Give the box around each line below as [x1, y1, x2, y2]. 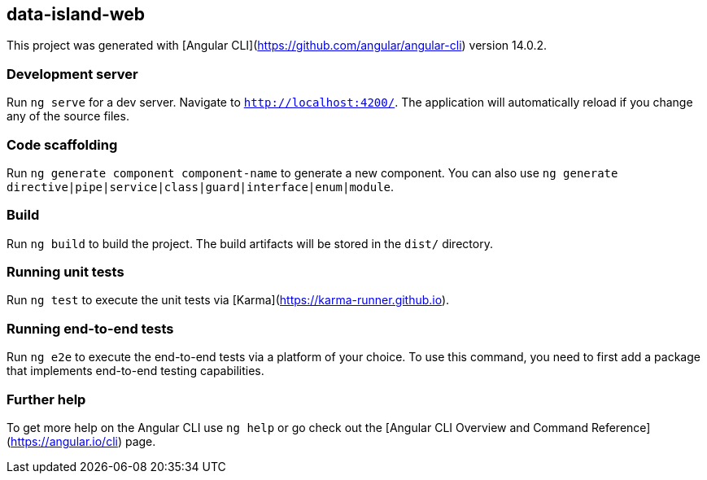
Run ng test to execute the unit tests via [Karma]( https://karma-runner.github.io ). [7, 293, 450, 308]
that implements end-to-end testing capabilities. [7, 364, 264, 378]
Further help [7, 391, 86, 408]
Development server [7, 65, 138, 82]
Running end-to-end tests [7, 320, 174, 337]
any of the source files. [7, 109, 129, 124]
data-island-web [7, 4, 146, 24]
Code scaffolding [7, 136, 118, 153]
